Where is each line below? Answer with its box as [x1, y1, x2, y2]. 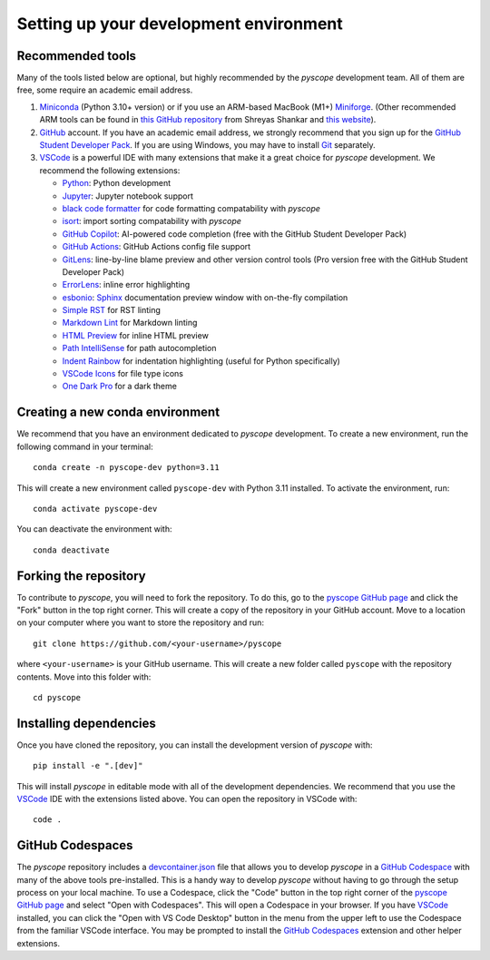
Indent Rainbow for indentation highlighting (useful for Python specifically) [62, 355, 340, 367]
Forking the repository [16, 568, 146, 583]
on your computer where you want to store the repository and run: [16, 617, 265, 628]
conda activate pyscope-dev [33, 504, 158, 514]
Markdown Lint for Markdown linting [62, 318, 198, 328]
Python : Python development [62, 178, 171, 189]
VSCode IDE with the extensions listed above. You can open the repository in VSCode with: [16, 794, 358, 805]
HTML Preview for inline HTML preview [62, 329, 209, 340]
